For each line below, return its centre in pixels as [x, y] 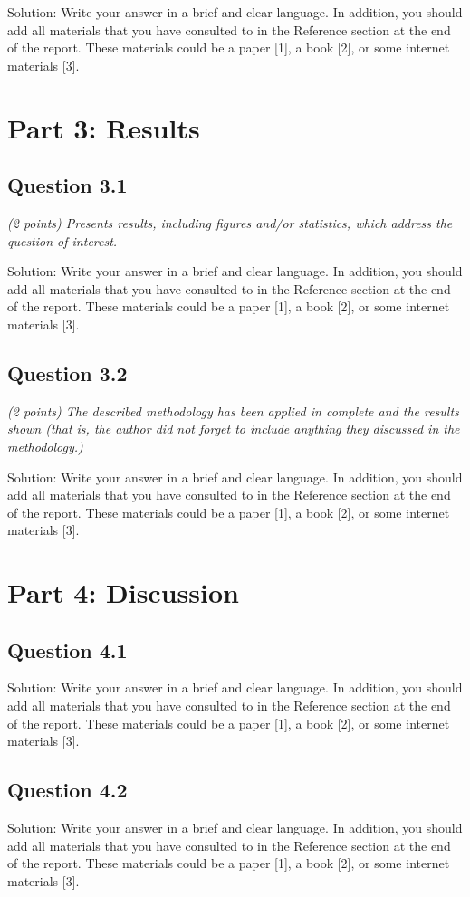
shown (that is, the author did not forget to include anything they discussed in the [234, 429]
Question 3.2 [67, 372]
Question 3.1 [67, 185]
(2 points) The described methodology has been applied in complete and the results [233, 410]
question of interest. [62, 240]
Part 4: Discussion [123, 592]
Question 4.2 [67, 790]
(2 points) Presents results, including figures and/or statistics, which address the [230, 222]
